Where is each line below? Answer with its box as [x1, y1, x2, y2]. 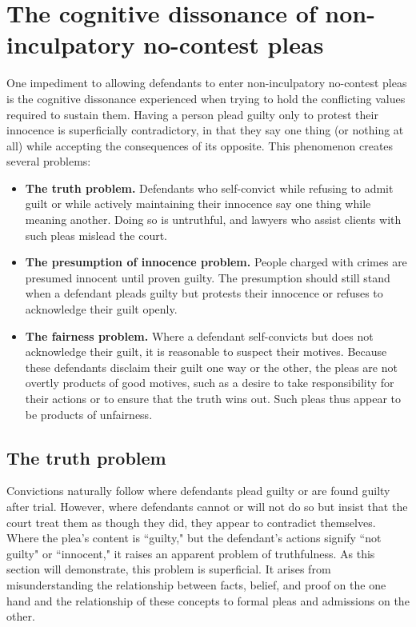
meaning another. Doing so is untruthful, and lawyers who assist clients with [25, 211, 402, 228]
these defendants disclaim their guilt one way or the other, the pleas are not [25, 358, 398, 375]
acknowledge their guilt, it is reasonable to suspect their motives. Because [25, 343, 387, 360]
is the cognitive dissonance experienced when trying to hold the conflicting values [6, 90, 406, 106]
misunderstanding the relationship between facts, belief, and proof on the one [6, 576, 386, 593]
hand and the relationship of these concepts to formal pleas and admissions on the [6, 592, 410, 609]
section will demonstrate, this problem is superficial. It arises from [6, 561, 331, 577]
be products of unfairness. [25, 405, 153, 422]
